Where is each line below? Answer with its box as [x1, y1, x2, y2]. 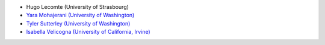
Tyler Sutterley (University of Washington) [26, 20, 131, 27]
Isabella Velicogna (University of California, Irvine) [26, 28, 150, 36]
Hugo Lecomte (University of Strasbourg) [26, 4, 129, 10]
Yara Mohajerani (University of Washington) [26, 12, 135, 19]
